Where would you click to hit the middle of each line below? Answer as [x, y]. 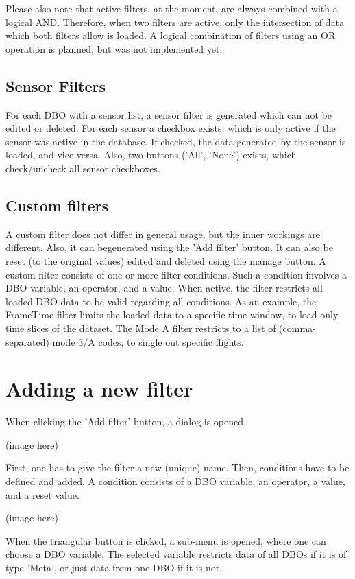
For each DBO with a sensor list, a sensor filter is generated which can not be [169, 114]
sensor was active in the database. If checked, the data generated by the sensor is [176, 141]
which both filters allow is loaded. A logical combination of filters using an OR [171, 35]
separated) [27, 341]
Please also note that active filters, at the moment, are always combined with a [172, 8]
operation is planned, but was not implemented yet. [114, 48]
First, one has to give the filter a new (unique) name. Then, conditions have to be [177, 468]
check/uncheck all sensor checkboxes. [83, 168]
